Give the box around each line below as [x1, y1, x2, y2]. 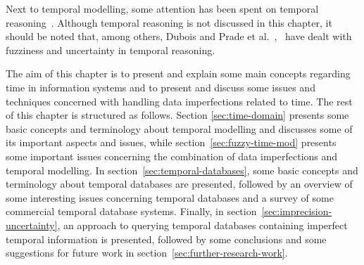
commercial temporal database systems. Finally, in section [6, 204, 257, 219]
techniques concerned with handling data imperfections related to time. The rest [6, 93, 353, 108]
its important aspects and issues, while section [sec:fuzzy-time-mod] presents [6, 135, 337, 150]
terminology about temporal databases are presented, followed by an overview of [6, 176, 353, 191]
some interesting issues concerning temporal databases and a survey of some [6, 190, 334, 205]
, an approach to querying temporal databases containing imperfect [57, 217, 348, 232]
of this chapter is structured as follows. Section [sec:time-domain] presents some [6, 108, 349, 122]
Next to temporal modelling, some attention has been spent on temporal [6, 1, 319, 15]
